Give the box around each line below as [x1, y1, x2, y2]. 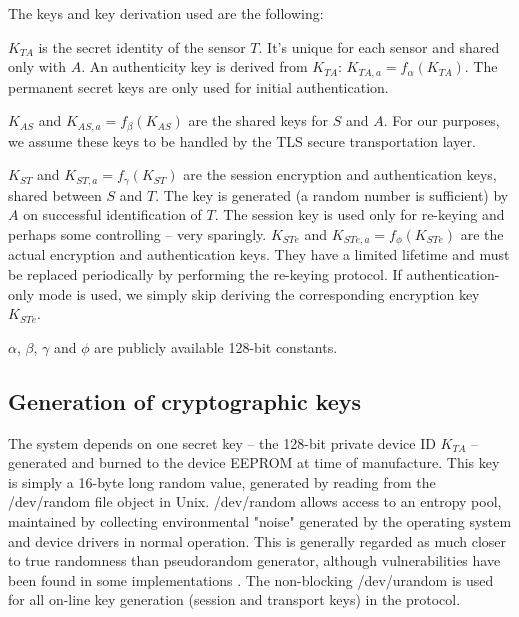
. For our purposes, [383, 110, 500, 131]
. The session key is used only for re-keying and [214, 204, 505, 225]
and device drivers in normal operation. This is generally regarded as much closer [8, 530, 507, 551]
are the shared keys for [188, 110, 329, 131]
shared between [8, 184, 102, 205]
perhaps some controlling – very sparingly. [8, 223, 267, 244]
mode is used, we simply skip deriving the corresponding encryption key [38, 283, 480, 304]
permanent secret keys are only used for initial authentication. [8, 76, 389, 97]
